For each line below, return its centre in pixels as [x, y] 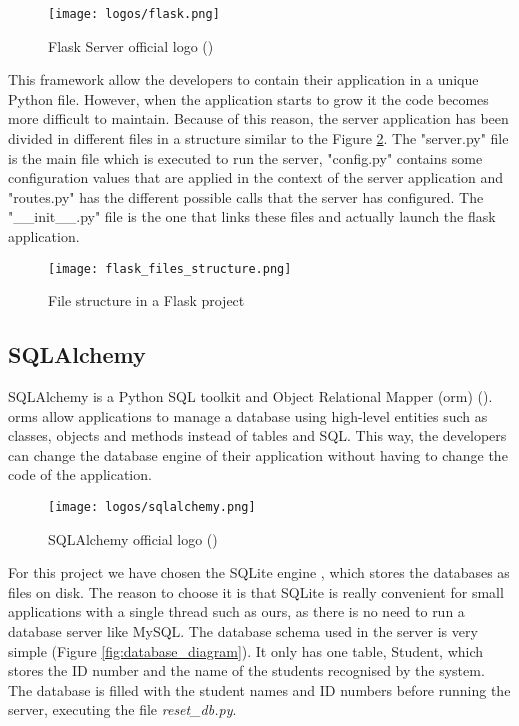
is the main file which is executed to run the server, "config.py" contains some [245, 157]
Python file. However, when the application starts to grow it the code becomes [248, 98]
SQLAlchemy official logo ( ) [133, 538]
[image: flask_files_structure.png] [170, 268]
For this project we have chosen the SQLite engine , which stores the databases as [259, 572]
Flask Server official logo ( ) [131, 45]
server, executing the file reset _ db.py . [122, 709]
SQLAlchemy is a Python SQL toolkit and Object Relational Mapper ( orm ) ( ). [250, 396]
